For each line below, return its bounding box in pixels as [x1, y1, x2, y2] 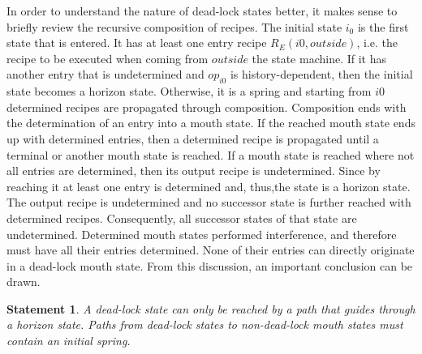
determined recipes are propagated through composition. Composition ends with [6, 98, 407, 115]
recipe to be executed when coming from [6, 49, 209, 66]
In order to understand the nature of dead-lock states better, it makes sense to [6, 2, 398, 19]
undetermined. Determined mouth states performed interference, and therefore [6, 225, 397, 242]
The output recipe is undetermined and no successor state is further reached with [6, 194, 411, 211]
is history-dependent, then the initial [230, 66, 413, 83]
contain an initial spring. [6, 332, 131, 349]
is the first [357, 18, 409, 35]
